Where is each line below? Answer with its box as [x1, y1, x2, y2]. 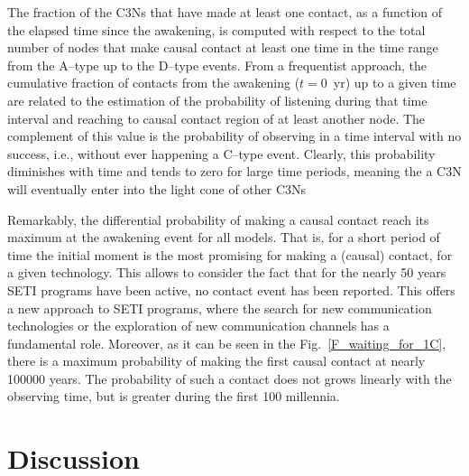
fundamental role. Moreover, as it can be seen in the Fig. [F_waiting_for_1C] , [7, 333, 446, 352]
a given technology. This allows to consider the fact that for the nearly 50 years [7, 263, 446, 282]
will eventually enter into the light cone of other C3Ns [7, 179, 307, 198]
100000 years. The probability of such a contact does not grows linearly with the [7, 369, 452, 387]
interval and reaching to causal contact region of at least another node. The [7, 108, 426, 127]
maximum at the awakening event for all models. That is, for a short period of [7, 228, 440, 247]
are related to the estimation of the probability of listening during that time [7, 90, 428, 109]
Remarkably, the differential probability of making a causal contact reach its [7, 210, 429, 229]
